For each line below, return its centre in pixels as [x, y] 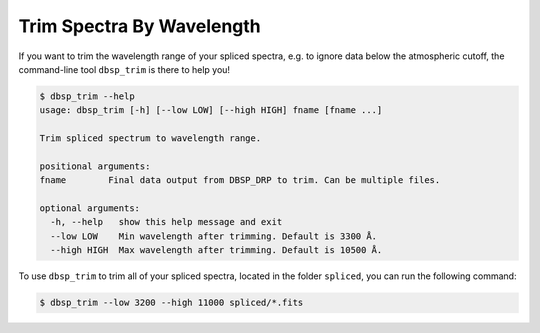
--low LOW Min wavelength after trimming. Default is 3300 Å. [214, 236]
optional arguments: [89, 208]
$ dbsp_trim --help [87, 96]
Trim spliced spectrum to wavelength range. [150, 138]
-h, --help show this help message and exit [166, 222]
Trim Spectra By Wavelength [140, 26]
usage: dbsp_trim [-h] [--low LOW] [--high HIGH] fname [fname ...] [211, 110]
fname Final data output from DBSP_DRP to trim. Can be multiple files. [240, 180]
